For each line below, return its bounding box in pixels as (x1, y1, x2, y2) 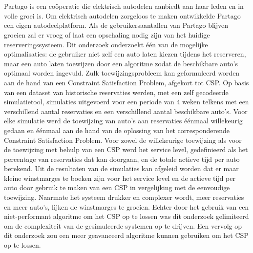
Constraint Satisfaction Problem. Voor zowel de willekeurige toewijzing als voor (4, 135, 242, 145)
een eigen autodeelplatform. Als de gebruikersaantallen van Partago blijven (4, 20, 229, 30)
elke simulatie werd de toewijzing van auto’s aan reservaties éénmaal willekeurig (4, 116, 243, 126)
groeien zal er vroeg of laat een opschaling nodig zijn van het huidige (4, 29, 210, 39)
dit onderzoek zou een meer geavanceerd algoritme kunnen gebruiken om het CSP (4, 230, 249, 240)
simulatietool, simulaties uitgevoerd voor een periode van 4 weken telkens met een (4, 97, 249, 107)
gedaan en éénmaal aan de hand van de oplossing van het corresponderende (4, 125, 230, 135)
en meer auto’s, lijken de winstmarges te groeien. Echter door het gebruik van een (4, 201, 249, 212)
